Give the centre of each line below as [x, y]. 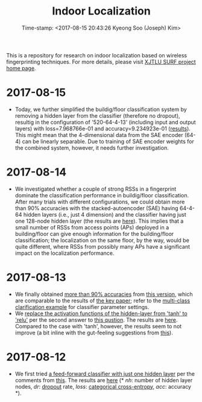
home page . [21, 68]
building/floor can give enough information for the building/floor [94, 234]
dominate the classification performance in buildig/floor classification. [102, 195]
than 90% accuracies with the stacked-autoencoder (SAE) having [97, 208]
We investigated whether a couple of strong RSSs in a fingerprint [96, 189]
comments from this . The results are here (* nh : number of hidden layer [104, 380]
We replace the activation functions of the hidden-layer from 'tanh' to [101, 313]
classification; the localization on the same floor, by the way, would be [102, 240]
